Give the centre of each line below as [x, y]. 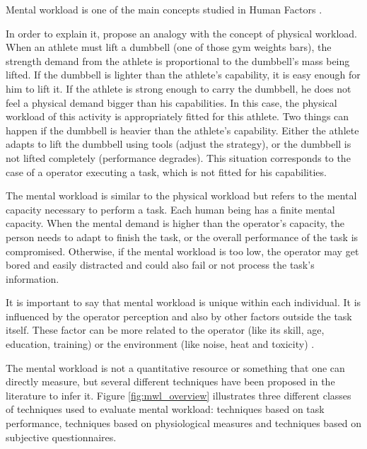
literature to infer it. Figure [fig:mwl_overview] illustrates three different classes [179, 395]
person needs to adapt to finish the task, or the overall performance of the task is [182, 237]
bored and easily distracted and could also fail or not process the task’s [160, 265]
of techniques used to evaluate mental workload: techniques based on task [165, 409]
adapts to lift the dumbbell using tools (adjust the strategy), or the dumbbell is [179, 144]
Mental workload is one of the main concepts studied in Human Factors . [164, 9]
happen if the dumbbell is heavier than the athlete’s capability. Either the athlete [182, 130]
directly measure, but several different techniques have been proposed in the [170, 381]
